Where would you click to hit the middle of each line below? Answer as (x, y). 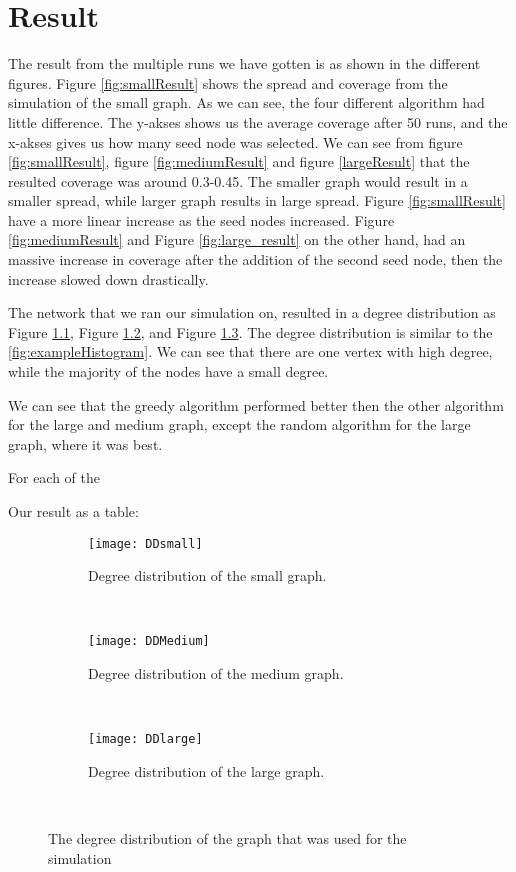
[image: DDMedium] (149, 641)
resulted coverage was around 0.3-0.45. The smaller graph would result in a (238, 180)
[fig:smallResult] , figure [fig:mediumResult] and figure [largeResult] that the (239, 161)
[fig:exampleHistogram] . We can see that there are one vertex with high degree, (250, 351)
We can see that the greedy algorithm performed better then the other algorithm (256, 404)
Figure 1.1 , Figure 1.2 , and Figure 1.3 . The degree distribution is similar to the (250, 331)
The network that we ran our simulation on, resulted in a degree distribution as (252, 312)
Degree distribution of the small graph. (207, 575)
